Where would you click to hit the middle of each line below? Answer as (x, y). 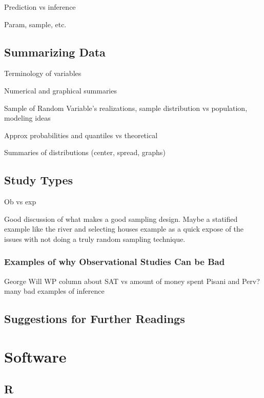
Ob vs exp (20, 202)
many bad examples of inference (54, 291)
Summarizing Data (55, 52)
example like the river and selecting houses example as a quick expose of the (124, 229)
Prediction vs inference (40, 7)
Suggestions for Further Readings (95, 319)
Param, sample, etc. (35, 24)
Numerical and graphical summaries (60, 90)
